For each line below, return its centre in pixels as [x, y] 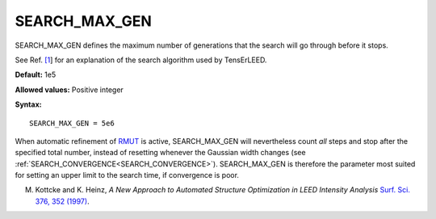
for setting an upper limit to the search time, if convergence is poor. [127, 175]
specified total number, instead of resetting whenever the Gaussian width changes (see [160, 153]
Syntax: [28, 104]
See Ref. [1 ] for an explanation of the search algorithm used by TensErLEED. [141, 60]
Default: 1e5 [36, 75]
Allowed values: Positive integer [69, 90]
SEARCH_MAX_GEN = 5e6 [72, 123]
